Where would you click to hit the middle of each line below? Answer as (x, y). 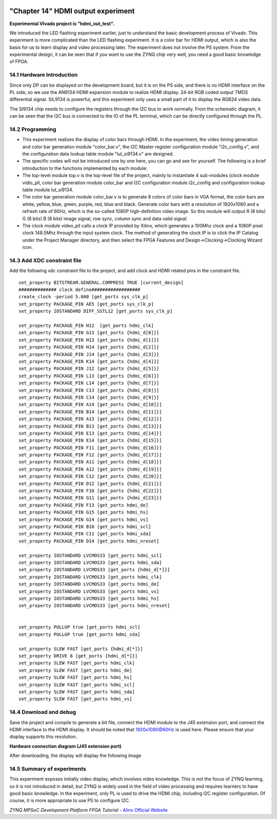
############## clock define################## (80, 290)
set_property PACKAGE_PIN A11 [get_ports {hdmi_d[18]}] (90, 462)
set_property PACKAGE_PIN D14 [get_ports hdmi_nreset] (89, 541)
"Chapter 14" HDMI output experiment (72, 11)
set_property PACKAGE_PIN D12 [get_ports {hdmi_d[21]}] (90, 483)
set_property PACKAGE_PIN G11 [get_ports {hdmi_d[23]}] (90, 498)
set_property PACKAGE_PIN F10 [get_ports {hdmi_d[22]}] (90, 491)
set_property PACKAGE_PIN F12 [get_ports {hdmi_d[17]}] (90, 455)
